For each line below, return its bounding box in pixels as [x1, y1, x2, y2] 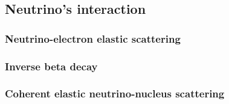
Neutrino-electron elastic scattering [5, 31, 181, 46]
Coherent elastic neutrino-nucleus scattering [5, 86, 225, 101]
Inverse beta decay [5, 58, 98, 73]
